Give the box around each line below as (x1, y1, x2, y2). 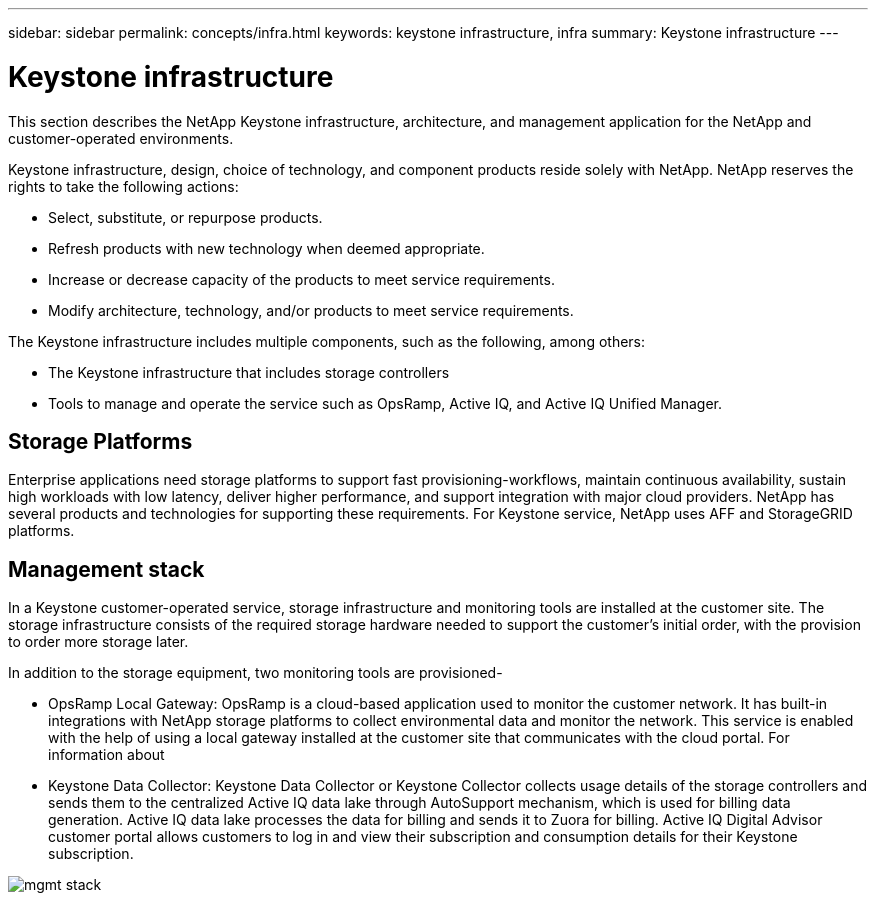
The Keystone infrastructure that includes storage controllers (48, 363, 450, 381)
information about (48, 746, 165, 764)
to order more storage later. (8, 633, 189, 651)
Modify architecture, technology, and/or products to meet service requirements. (48, 301, 574, 319)
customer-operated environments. (8, 129, 234, 147)
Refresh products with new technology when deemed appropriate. (48, 239, 485, 257)
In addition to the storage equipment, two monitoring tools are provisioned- (8, 664, 503, 682)
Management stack (8, 556, 205, 582)
